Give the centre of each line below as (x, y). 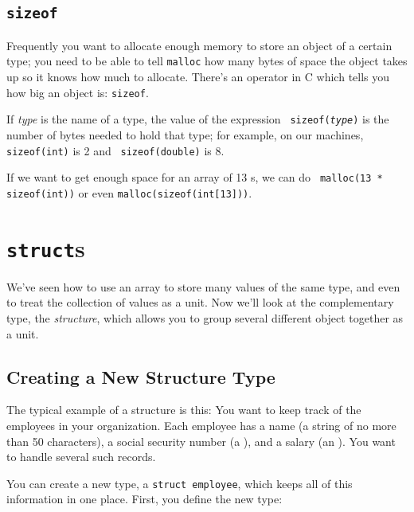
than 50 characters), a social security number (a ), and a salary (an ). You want (201, 441)
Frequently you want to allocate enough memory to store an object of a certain (199, 45)
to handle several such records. (81, 457)
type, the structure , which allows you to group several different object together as (205, 317)
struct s (46, 247)
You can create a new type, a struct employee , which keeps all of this (180, 483)
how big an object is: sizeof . (78, 92)
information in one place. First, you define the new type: (145, 499)
